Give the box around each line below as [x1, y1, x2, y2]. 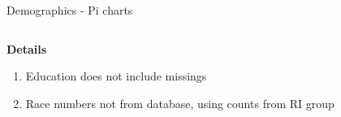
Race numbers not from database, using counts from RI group [25, 94, 335, 111]
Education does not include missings [25, 67, 207, 84]
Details [6, 40, 47, 57]
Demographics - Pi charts [6, 2, 133, 18]
